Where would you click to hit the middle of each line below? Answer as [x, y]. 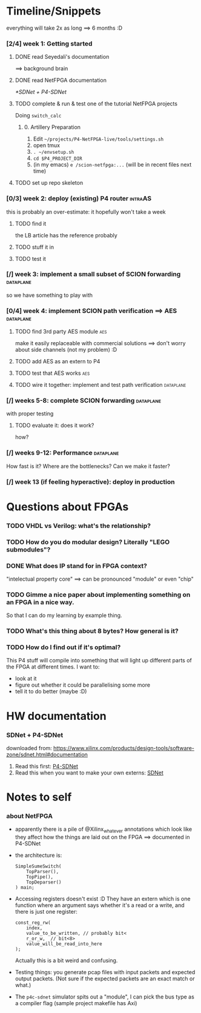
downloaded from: [29, 748]
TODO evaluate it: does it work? [54, 426]
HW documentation [57, 716]
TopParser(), [43, 872]
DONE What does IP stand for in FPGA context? [77, 566]
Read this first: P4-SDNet [47, 766]
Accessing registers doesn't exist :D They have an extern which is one [103, 899]
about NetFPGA [30, 816]
